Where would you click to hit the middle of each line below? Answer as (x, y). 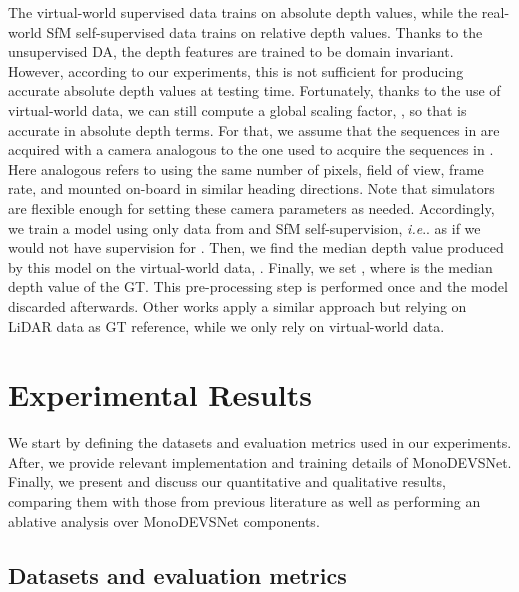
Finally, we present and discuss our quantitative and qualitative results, (227, 481)
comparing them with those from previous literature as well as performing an (244, 501)
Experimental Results (160, 394)
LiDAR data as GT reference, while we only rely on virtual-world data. (226, 325)
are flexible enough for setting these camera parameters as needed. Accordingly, (251, 207)
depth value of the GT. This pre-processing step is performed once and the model (258, 286)
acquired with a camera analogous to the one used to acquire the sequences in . (251, 149)
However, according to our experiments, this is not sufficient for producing (236, 70)
